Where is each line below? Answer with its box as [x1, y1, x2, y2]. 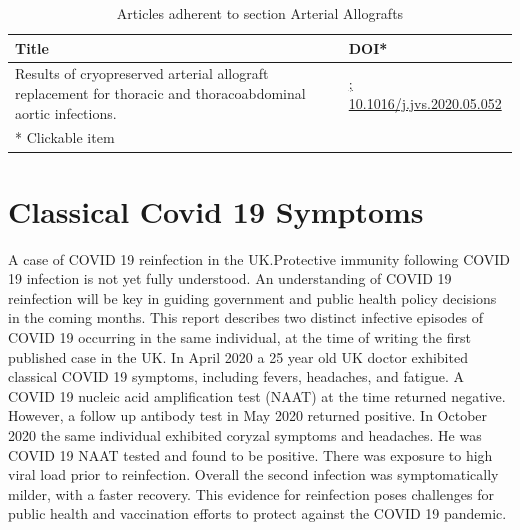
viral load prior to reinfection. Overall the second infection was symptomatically [8, 464, 499, 485]
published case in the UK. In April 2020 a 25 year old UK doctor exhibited [8, 346, 468, 367]
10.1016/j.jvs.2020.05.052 [348, 92, 502, 113]
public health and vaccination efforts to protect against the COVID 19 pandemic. [8, 503, 507, 524]
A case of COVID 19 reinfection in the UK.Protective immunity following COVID [8, 248, 510, 269]
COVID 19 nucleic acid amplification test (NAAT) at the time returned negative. [8, 385, 506, 406]
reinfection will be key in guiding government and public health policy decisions [8, 287, 497, 308]
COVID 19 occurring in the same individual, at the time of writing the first [8, 327, 471, 348]
